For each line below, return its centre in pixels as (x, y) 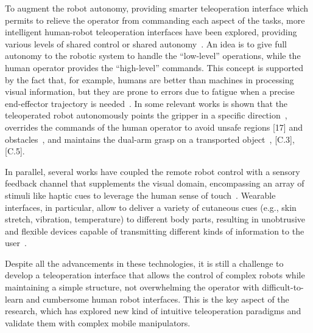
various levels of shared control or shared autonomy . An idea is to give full (146, 43)
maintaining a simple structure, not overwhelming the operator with (132, 287)
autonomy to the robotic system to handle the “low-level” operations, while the (153, 56)
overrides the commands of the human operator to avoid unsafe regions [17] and (154, 127)
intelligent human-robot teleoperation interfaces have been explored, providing (151, 32)
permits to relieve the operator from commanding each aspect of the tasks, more (155, 20)
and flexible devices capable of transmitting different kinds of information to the (155, 231)
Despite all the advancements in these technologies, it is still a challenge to (144, 263)
